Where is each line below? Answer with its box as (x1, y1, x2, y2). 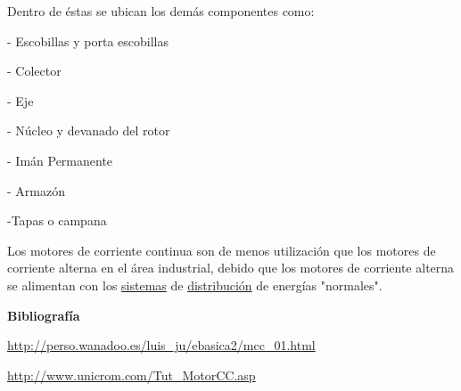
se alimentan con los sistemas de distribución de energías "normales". (7, 275, 383, 294)
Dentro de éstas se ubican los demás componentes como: (7, 2, 315, 20)
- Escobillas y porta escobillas (7, 31, 169, 50)
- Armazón (7, 181, 65, 200)
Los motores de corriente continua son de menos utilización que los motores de (7, 240, 436, 259)
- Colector (7, 61, 62, 80)
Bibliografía (7, 305, 80, 324)
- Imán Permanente (7, 151, 113, 169)
